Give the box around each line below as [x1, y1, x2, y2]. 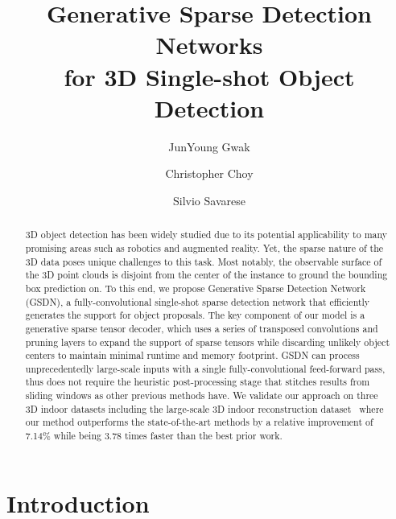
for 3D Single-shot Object [64, 60, 355, 93]
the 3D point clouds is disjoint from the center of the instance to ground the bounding [25, 268, 388, 282]
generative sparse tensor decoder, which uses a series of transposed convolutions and [25, 321, 378, 335]
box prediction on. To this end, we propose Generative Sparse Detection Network [25, 281, 366, 295]
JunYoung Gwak [168, 138, 250, 154]
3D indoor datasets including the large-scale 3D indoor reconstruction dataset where [25, 402, 384, 415]
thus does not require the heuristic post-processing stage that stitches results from [25, 375, 370, 389]
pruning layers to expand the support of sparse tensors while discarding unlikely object [25, 335, 390, 348]
